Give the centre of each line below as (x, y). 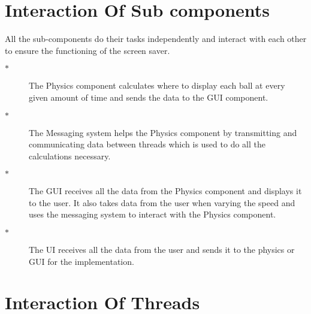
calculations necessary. (70, 156)
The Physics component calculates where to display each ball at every (157, 85)
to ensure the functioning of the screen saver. (87, 50)
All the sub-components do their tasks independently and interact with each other (156, 39)
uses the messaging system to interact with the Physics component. (153, 214)
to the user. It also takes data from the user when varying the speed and (162, 202)
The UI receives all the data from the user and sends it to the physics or (162, 250)
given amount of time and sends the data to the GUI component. (149, 97)
